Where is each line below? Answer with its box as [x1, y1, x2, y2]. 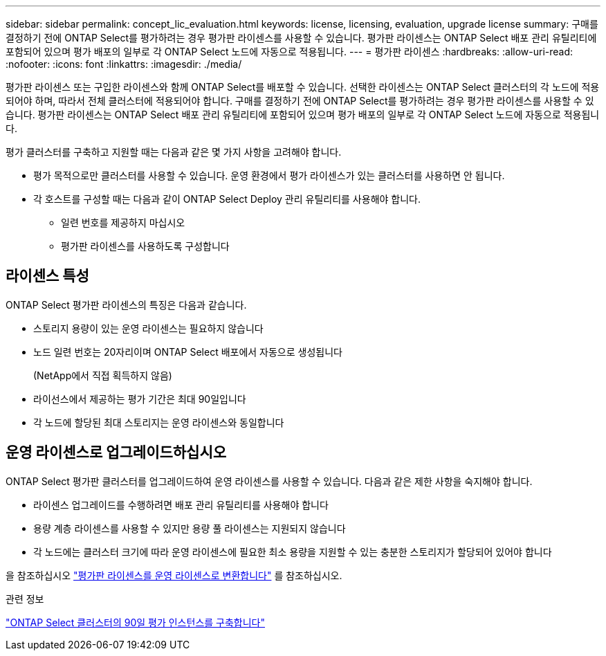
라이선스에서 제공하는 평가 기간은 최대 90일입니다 [33, 392, 246, 405]
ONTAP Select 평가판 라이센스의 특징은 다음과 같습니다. [6, 298, 247, 311]
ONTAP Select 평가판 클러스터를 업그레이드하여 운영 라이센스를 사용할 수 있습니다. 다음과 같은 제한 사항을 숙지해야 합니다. [6, 475, 533, 487]
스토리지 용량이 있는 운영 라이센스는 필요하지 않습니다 [33, 322, 264, 334]
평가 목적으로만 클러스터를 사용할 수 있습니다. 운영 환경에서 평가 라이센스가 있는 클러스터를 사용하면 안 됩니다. [33, 170, 505, 181]
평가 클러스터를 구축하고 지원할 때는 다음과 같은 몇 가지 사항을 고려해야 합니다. [6, 146, 342, 158]
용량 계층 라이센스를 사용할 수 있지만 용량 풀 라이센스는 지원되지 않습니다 [33, 522, 346, 534]
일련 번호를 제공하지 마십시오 [61, 217, 185, 228]
